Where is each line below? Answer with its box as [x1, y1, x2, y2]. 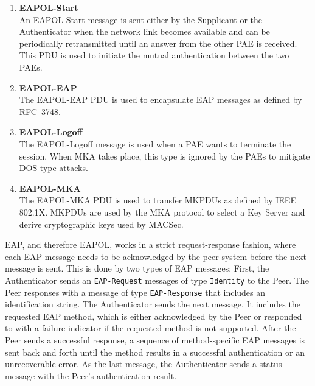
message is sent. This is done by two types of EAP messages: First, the [5, 262, 269, 275]
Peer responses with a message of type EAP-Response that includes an [5, 286, 266, 298]
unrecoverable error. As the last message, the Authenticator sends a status [5, 357, 282, 370]
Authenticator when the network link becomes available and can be [19, 25, 270, 38]
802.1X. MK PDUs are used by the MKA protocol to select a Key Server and [19, 205, 305, 218]
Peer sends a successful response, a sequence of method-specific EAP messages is [5, 333, 305, 346]
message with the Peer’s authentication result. [5, 369, 177, 382]
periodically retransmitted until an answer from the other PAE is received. [19, 37, 297, 49]
